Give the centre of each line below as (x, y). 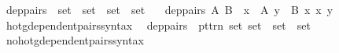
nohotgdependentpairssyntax (75, 40)
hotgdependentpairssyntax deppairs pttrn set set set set (158, 25)
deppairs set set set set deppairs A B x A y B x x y (169, 9)
